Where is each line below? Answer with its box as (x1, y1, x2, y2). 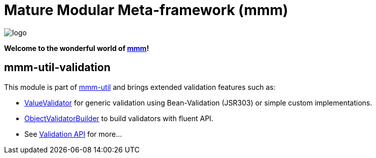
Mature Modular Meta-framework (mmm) (4, 2, 288, 19)
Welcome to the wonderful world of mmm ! (4, 43, 149, 52)
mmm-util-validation (4, 61, 111, 74)
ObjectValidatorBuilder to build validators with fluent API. (24, 114, 213, 123)
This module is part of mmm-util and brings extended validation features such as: (4, 82, 276, 91)
